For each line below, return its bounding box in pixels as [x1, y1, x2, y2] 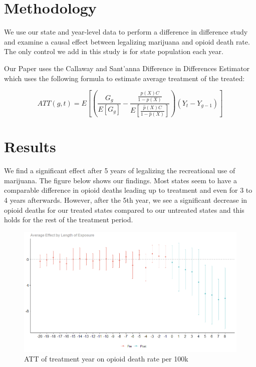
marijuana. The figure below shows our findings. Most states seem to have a [4, 175, 237, 185]
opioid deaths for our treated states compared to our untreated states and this [4, 204, 244, 215]
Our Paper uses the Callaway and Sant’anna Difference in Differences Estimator [4, 63, 250, 73]
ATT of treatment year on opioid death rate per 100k [24, 353, 188, 364]
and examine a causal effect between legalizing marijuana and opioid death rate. [4, 36, 250, 47]
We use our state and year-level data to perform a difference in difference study [4, 27, 248, 37]
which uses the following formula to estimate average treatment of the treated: [4, 73, 245, 83]
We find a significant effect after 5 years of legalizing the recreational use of [4, 165, 235, 176]
